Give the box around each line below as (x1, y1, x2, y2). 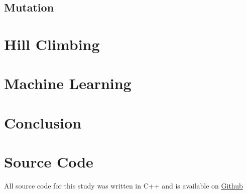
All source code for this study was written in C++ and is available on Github (4, 180, 243, 191)
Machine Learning (4, 73, 132, 93)
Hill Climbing (4, 33, 100, 54)
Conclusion (4, 112, 82, 132)
